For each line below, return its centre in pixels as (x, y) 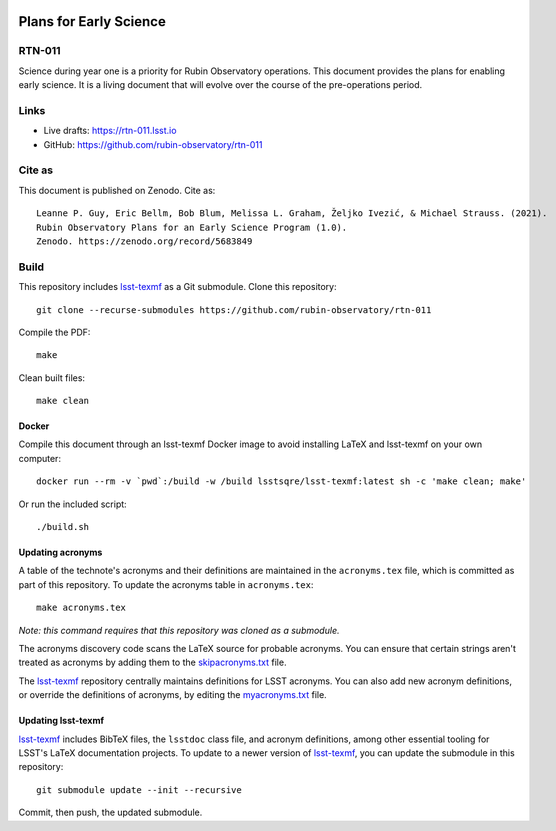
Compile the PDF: (54, 332)
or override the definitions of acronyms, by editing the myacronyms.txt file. (172, 695)
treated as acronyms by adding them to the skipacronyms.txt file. (152, 662)
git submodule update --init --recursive (139, 789)
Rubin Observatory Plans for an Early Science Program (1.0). (192, 227)
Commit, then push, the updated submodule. (110, 812)
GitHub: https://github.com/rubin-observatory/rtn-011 (153, 144)
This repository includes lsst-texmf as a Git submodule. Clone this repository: (177, 287)
